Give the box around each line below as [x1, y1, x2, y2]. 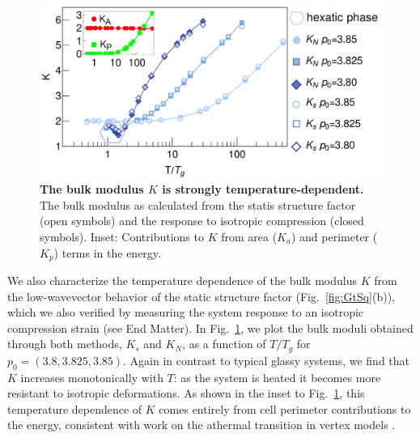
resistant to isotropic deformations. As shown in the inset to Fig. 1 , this [7, 385, 365, 402]
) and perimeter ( [291, 228, 378, 245]
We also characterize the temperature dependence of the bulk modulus [7, 272, 357, 288]
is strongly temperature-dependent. [162, 181, 364, 198]
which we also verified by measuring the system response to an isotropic [7, 304, 364, 321]
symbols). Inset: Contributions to [40, 228, 204, 245]
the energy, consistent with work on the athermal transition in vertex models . [7, 416, 396, 433]
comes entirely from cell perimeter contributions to [159, 400, 411, 417]
